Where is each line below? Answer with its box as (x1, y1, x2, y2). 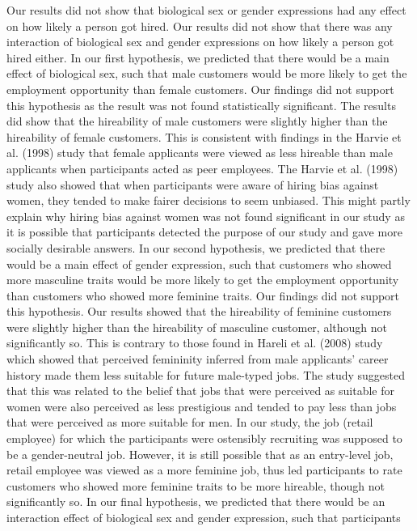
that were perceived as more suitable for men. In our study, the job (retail (6, 414, 373, 431)
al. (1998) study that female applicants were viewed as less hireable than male (6, 144, 393, 161)
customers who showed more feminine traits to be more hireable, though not (6, 477, 385, 494)
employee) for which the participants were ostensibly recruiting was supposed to (6, 430, 402, 447)
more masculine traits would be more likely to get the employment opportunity (6, 271, 399, 288)
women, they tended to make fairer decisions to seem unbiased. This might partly (6, 192, 411, 209)
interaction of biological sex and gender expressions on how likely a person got (6, 33, 394, 50)
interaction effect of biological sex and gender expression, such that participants (6, 509, 401, 525)
